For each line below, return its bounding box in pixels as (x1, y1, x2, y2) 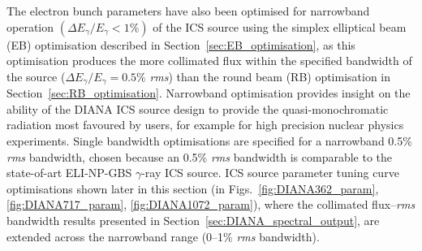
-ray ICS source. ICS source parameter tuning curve (141, 164, 399, 181)
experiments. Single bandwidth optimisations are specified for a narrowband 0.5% (6, 132, 412, 149)
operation (6, 18, 54, 35)
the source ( (6, 67, 66, 84)
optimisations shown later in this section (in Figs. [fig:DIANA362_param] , (6, 180, 379, 197)
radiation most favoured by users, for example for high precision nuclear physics (6, 116, 404, 133)
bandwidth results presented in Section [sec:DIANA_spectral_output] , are (6, 211, 380, 228)
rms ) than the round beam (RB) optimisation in (149, 67, 391, 84)
